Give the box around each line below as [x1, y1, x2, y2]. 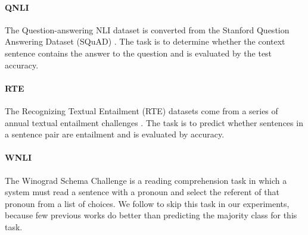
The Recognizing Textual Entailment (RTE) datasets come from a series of [5, 104, 278, 117]
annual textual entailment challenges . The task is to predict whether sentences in [5, 116, 303, 129]
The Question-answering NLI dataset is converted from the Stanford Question [5, 23, 290, 36]
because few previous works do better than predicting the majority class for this [5, 209, 297, 221]
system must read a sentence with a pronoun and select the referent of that [5, 186, 279, 198]
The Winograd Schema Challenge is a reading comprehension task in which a [5, 174, 287, 186]
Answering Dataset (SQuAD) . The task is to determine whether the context [5, 35, 285, 48]
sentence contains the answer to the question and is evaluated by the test [5, 46, 272, 59]
